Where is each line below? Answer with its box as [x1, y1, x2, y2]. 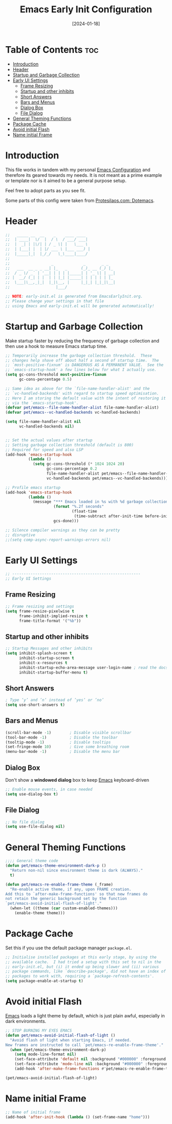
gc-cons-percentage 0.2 [46, 466, 97, 472]
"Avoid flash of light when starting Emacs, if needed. [10, 1037, 132, 1043]
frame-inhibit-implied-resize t [18, 614, 88, 619]
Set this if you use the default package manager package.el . [5, 945, 132, 951]
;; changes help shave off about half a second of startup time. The [5, 358, 159, 363]
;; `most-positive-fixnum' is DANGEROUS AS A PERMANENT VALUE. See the [5, 362, 164, 367]
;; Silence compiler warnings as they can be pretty [5, 527, 120, 533]
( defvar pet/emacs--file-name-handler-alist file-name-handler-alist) [5, 405, 159, 411]
